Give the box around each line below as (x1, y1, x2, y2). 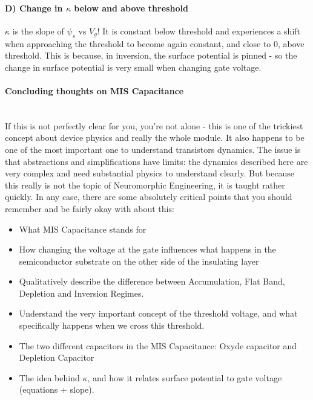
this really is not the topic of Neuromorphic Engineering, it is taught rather (5, 178, 285, 191)
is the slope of (12, 24, 64, 37)
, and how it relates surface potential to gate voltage (87, 371, 282, 384)
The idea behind (19, 371, 80, 384)
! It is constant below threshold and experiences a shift (97, 24, 301, 37)
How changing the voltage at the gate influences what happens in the (19, 243, 276, 256)
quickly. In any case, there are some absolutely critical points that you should (5, 190, 292, 203)
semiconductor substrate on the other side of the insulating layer (19, 254, 259, 267)
